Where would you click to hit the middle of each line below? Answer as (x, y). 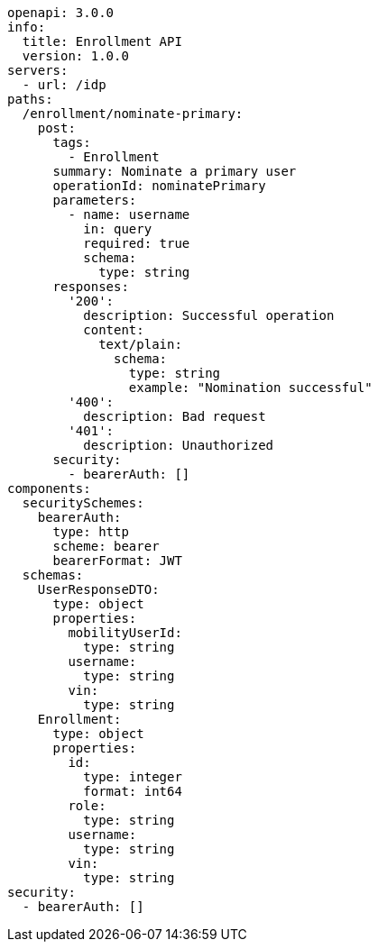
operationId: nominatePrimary (159, 186)
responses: (91, 287)
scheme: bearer (106, 546)
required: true (137, 243)
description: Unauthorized (179, 445)
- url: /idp (64, 85)
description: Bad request (175, 416)
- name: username (129, 214)
